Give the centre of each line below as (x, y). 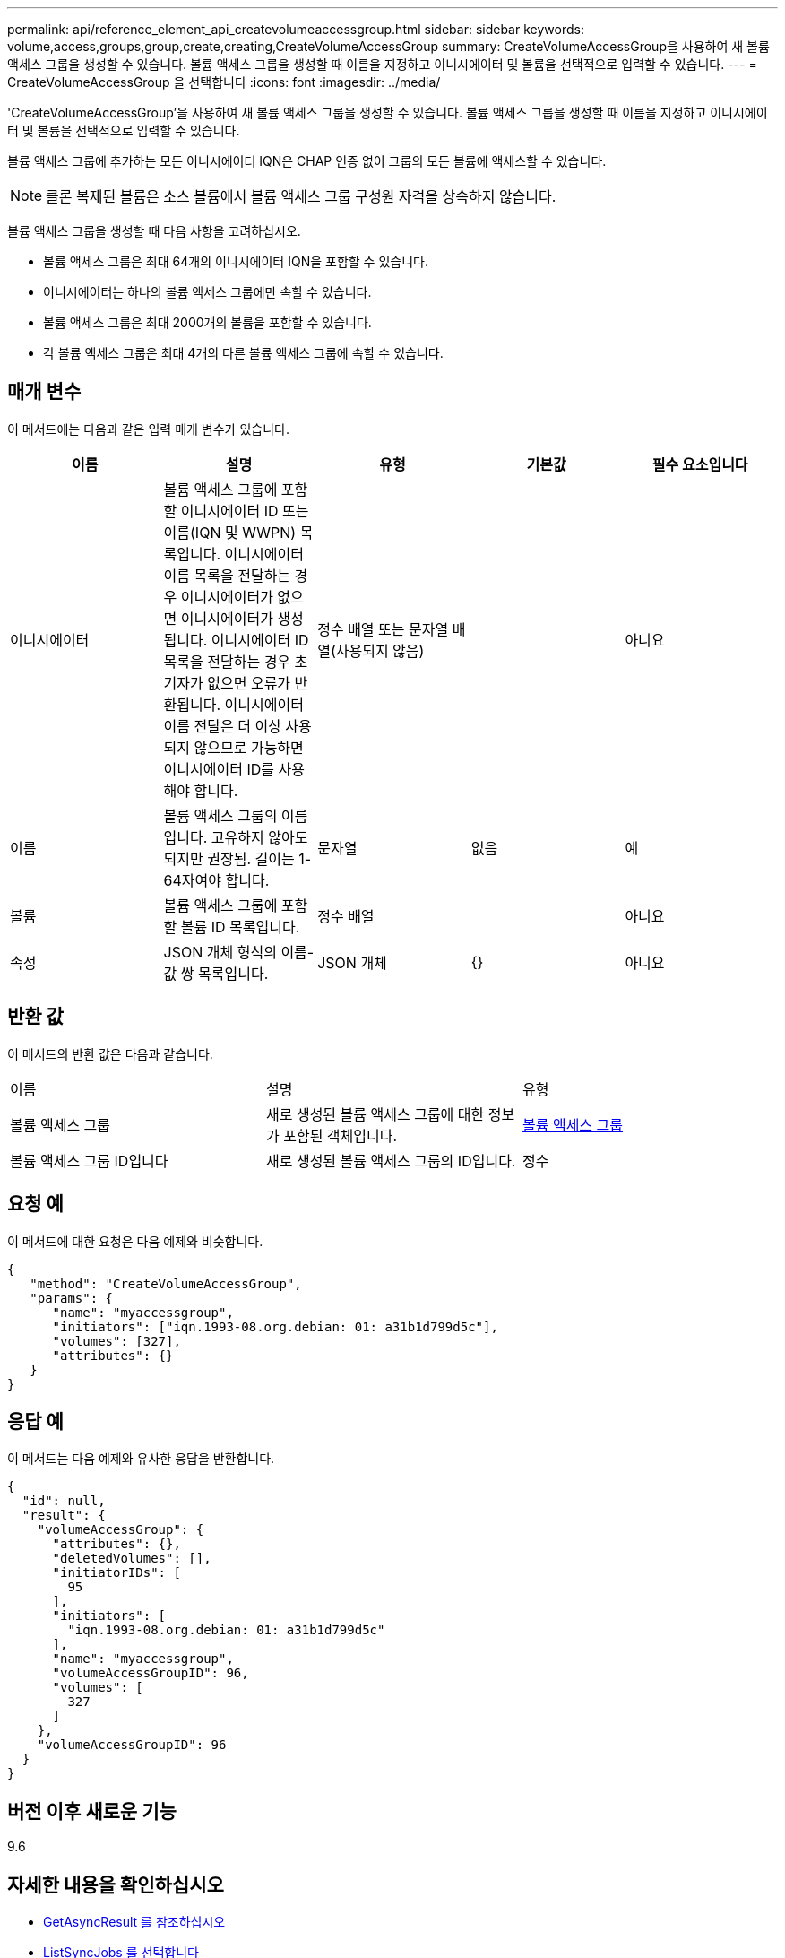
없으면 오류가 (249, 683)
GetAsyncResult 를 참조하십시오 (134, 1922)
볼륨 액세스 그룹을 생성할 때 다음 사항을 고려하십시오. (154, 231)
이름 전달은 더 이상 (222, 726)
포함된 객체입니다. (341, 1135)
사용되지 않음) (380, 650)
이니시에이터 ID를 (219, 769)
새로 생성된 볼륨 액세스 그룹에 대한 (375, 1114)
